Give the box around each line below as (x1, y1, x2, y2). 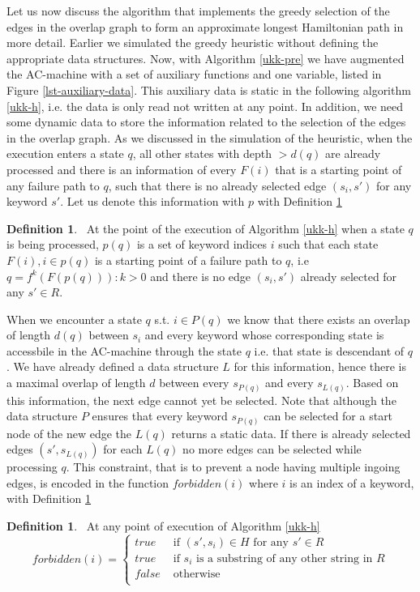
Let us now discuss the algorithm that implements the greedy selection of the (6, 2, 390, 19)
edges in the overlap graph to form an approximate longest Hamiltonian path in (6, 18, 404, 35)
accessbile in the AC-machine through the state (6, 342, 242, 359)
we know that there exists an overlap (227, 310, 410, 327)
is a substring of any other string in (195, 552, 373, 564)
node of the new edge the (6, 424, 131, 441)
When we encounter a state (6, 310, 142, 327)
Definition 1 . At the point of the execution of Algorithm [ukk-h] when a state (6, 219, 405, 236)
